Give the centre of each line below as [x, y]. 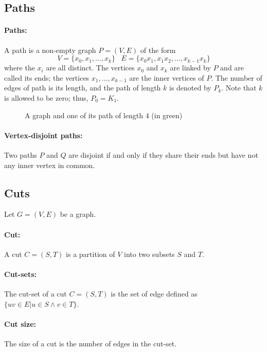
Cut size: [20, 323]
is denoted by [190, 88]
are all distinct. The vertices [90, 68]
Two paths [21, 154]
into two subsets [149, 254]
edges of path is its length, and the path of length [83, 88]
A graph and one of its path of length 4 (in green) [104, 115]
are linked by [190, 68]
